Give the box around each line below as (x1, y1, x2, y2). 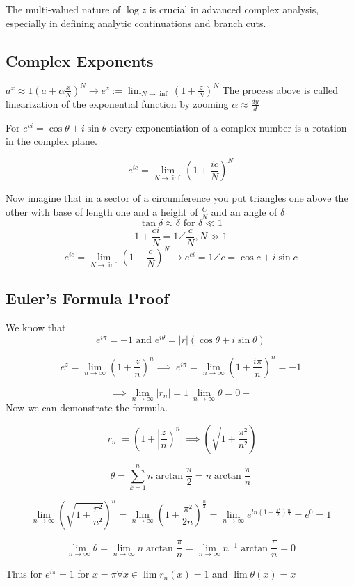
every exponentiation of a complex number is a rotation (109, 120, 347, 134)
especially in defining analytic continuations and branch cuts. (6, 15, 266, 30)
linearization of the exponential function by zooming (6, 96, 229, 111)
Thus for (6, 567, 42, 581)
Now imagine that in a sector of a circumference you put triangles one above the (6, 191, 348, 205)
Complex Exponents (6, 49, 154, 71)
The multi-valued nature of (6, 2, 121, 16)
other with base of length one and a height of (6, 205, 198, 219)
